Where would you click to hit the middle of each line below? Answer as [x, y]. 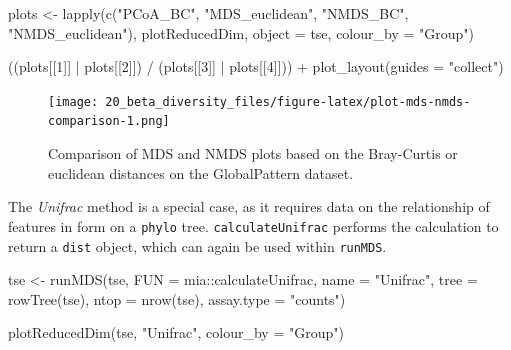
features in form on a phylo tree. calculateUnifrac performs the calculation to [253, 225]
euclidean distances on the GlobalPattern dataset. [201, 172]
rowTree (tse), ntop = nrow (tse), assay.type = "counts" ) [177, 298]
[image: [73, 101]
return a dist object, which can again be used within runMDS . [197, 245]
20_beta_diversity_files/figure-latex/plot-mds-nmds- [288, 101]
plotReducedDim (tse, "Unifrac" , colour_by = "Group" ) [176, 332]
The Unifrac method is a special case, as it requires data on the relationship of [249, 206]
